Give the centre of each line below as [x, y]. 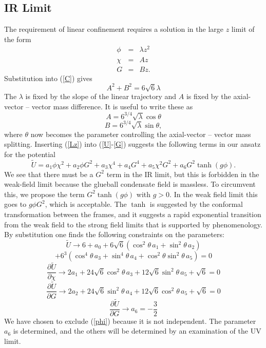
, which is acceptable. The [86, 204]
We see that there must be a [49, 174]
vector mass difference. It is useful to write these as [112, 106]
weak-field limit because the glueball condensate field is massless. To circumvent [130, 184]
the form [18, 39]
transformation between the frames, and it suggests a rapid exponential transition [133, 214]
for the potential [30, 154]
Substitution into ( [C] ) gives [48, 78]
